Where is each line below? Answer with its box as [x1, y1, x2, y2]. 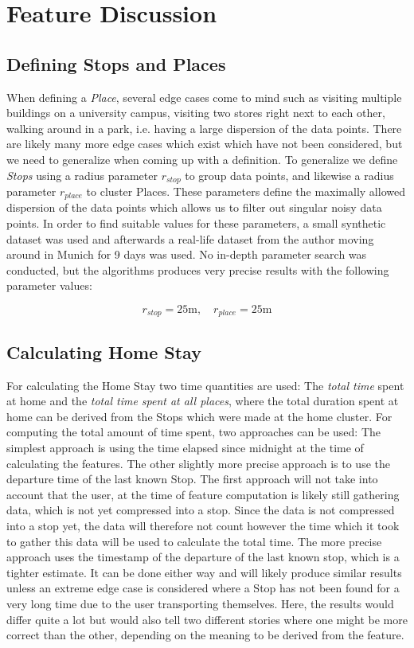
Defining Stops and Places [6, 51, 226, 76]
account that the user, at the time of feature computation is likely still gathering [6, 486, 400, 502]
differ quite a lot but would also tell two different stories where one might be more [6, 611, 408, 627]
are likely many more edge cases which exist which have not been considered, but [6, 135, 403, 152]
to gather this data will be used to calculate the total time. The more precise [6, 533, 382, 549]
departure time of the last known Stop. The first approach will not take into [6, 470, 378, 487]
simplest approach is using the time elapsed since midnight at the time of [6, 439, 364, 456]
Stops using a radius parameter [6, 166, 158, 183]
